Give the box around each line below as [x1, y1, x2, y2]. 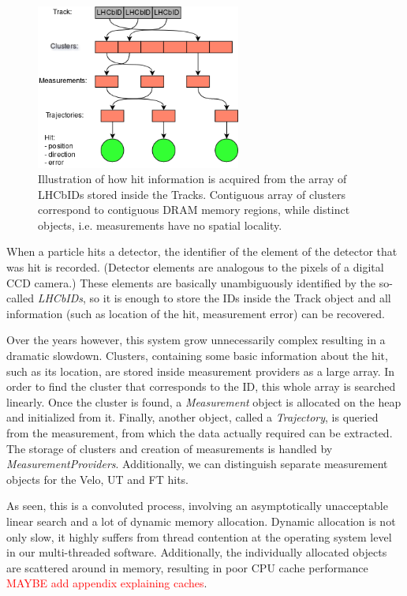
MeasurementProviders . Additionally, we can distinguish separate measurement [6, 455, 388, 472]
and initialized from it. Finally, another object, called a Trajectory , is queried [6, 409, 379, 425]
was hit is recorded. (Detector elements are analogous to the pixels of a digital [6, 259, 384, 276]
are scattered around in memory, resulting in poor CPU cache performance [6, 559, 368, 575]
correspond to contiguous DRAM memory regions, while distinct [38, 201, 350, 218]
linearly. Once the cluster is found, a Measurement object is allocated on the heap [6, 393, 401, 410]
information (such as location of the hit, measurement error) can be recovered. [6, 305, 385, 321]
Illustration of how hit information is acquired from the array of [38, 171, 347, 187]
